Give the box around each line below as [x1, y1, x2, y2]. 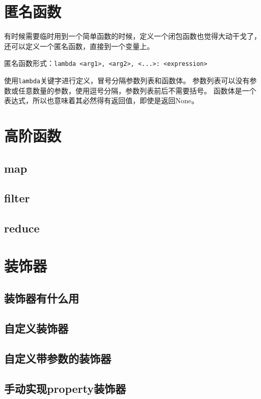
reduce [4, 220, 40, 236]
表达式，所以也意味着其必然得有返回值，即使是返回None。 [4, 95, 199, 106]
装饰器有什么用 [4, 290, 79, 306]
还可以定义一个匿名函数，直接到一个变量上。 [4, 40, 154, 51]
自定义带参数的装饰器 [4, 350, 111, 366]
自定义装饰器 [4, 320, 68, 336]
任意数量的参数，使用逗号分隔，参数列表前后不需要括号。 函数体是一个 [18, 85, 256, 96]
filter [4, 190, 30, 206]
